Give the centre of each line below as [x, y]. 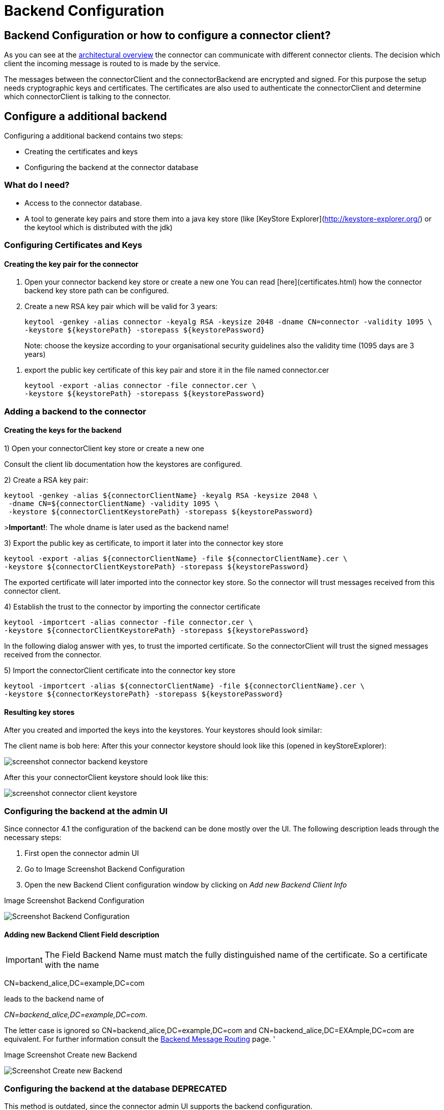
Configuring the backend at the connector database [112, 168]
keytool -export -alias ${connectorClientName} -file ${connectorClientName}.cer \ [176, 558]
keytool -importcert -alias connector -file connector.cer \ [129, 622]
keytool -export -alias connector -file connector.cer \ [141, 386]
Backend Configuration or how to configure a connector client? [168, 35]
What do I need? [37, 185]
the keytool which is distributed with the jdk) [99, 227]
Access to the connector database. [83, 203]
